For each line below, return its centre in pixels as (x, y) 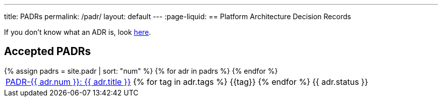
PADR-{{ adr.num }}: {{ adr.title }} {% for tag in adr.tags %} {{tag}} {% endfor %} (158, 82)
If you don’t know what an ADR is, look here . (78, 32)
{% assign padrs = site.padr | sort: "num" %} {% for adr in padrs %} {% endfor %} (141, 71)
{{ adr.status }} (340, 82)
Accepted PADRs (48, 52)
